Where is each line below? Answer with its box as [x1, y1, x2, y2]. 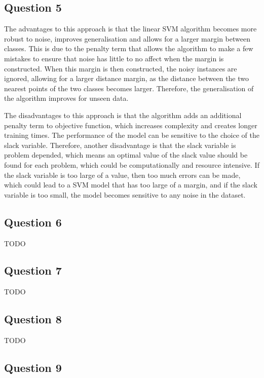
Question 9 [4, 360, 62, 375]
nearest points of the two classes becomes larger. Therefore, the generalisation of [4, 83, 254, 93]
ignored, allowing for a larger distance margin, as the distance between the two [4, 73, 249, 84]
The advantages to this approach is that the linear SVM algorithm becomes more [4, 23, 257, 34]
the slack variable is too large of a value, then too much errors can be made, [4, 169, 241, 180]
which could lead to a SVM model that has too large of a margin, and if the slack [4, 179, 257, 190]
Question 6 [4, 214, 62, 230]
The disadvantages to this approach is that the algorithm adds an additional [4, 109, 242, 120]
